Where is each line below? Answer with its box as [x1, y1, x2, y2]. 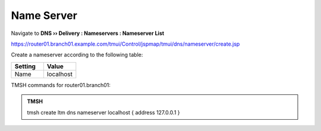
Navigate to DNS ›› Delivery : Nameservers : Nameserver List [11, 30, 165, 37]
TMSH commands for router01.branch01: [11, 81, 111, 88]
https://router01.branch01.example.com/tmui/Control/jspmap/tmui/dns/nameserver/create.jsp [11, 40, 240, 47]
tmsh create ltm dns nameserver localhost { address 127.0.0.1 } [27, 108, 181, 116]
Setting [14, 62, 36, 71]
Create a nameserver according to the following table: [11, 51, 143, 59]
